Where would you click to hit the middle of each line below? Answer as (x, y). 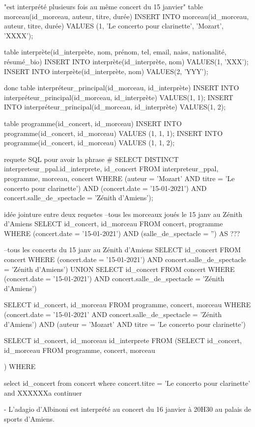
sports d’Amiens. (29, 418)
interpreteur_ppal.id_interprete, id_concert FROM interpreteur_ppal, (111, 169)
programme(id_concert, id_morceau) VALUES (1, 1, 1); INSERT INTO (113, 133)
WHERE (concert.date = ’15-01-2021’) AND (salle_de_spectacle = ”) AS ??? (122, 233)
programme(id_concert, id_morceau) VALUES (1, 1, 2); (89, 143)
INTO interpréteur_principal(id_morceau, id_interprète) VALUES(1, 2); (115, 107)
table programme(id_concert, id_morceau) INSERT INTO (93, 123)
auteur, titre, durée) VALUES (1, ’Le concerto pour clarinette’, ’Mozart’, (114, 26)
